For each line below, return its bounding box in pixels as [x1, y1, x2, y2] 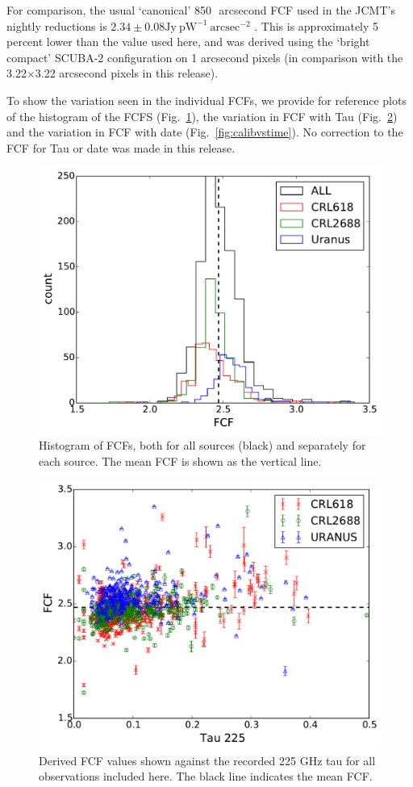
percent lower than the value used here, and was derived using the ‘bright [6, 33, 370, 50]
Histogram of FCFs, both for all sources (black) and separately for [39, 436, 366, 453]
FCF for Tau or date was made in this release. [6, 139, 236, 156]
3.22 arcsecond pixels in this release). [35, 65, 219, 82]
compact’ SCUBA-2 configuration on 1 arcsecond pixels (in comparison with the [6, 48, 403, 65]
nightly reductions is [6, 17, 107, 34]
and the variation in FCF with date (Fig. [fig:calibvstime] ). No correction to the [6, 123, 403, 140]
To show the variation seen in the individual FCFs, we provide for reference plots [6, 91, 407, 108]
